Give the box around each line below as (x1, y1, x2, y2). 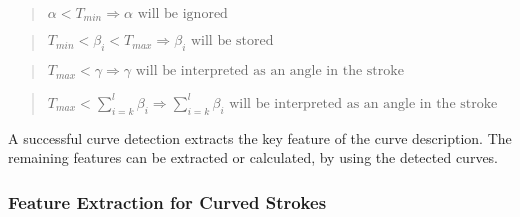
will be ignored (137, 7, 228, 21)
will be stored (190, 34, 274, 49)
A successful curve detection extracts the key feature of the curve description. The (8, 127, 512, 148)
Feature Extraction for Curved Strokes (8, 189, 327, 214)
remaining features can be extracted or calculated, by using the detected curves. (8, 147, 499, 168)
